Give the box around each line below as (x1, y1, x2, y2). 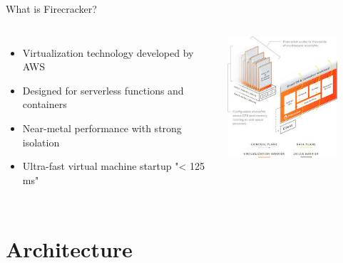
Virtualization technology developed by (22, 45, 194, 60)
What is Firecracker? (6, 1, 97, 16)
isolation (22, 134, 60, 149)
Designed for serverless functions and (22, 82, 184, 97)
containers (22, 97, 67, 112)
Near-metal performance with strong (22, 120, 182, 135)
